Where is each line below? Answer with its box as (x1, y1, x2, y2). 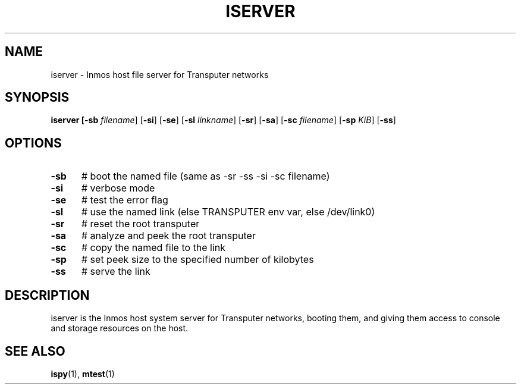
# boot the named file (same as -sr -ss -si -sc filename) (81, 170, 330, 183)
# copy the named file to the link (81, 241, 226, 254)
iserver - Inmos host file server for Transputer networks (51, 69, 269, 80)
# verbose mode (81, 182, 155, 194)
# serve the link (81, 265, 150, 278)
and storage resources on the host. (51, 323, 189, 334)
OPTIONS (5, 135, 62, 150)
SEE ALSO (5, 343, 65, 359)
